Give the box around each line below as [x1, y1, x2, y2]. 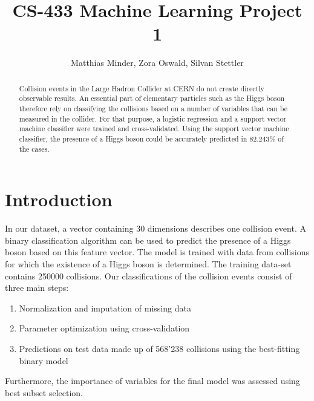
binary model [19, 354, 68, 367]
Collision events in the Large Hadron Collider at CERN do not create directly [19, 83, 264, 93]
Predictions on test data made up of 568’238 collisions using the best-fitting [19, 342, 300, 354]
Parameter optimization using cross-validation [19, 322, 190, 334]
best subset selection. [5, 386, 83, 399]
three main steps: [5, 281, 69, 294]
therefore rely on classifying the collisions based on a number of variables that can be [19, 103, 287, 114]
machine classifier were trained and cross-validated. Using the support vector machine [19, 123, 289, 134]
